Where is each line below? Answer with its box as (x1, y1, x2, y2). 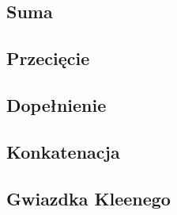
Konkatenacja (6, 139, 120, 163)
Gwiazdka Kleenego (6, 186, 171, 210)
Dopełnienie (6, 92, 107, 117)
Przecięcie (6, 46, 90, 71)
